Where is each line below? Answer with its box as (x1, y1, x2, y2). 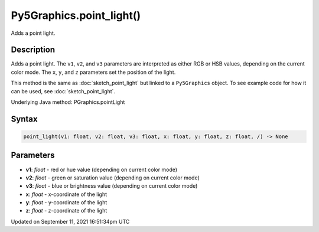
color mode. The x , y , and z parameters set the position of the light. (11, 68, 176, 76)
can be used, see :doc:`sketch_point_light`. (11, 87, 115, 94)
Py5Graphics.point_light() (11, 9, 141, 22)
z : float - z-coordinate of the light (25, 207, 108, 214)
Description (11, 45, 56, 55)
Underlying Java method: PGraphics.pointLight (11, 99, 125, 106)
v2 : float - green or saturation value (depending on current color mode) (25, 174, 200, 181)
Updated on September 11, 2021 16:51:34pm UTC (11, 218, 130, 225)
